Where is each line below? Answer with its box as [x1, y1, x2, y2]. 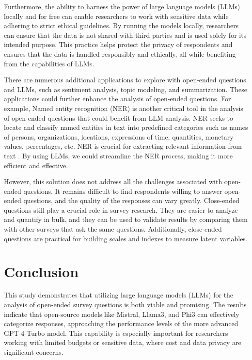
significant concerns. [4, 346, 63, 357]
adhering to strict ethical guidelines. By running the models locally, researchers [4, 20, 239, 31]
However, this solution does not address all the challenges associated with [4, 176, 222, 187]
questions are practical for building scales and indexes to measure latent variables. [4, 233, 248, 243]
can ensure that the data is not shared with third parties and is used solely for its [4, 30, 247, 40]
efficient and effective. [4, 160, 68, 170]
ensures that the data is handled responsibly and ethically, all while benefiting [4, 48, 236, 59]
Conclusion [4, 262, 79, 282]
